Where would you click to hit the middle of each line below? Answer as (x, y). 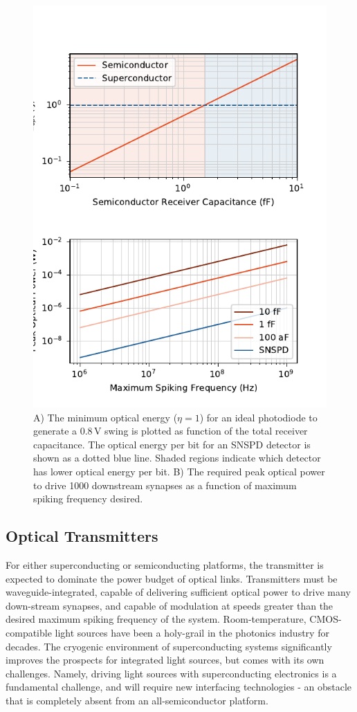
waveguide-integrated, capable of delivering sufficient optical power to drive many (178, 592)
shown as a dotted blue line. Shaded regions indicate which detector (177, 458)
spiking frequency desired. (88, 499)
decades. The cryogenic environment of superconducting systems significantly (169, 646)
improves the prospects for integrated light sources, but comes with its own (165, 660)
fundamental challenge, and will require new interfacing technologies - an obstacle (178, 687)
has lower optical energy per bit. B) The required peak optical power (179, 471)
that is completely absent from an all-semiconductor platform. (137, 700)
